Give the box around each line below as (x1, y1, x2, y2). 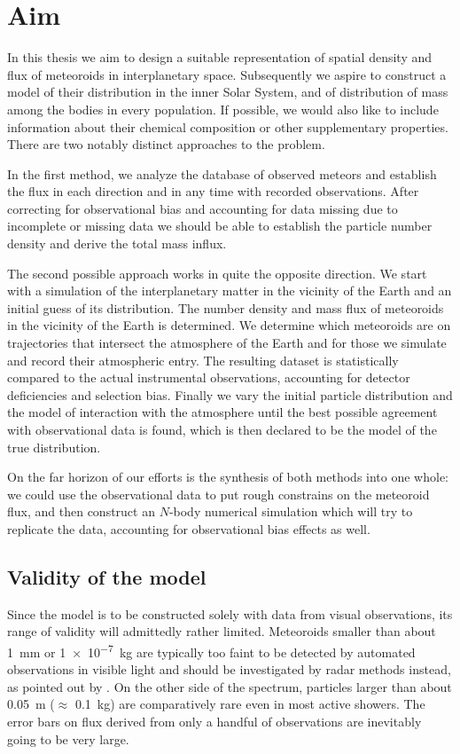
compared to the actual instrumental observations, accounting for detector (7, 368, 410, 387)
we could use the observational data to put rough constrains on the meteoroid (7, 484, 430, 503)
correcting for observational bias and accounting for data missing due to (7, 199, 398, 217)
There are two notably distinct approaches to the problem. (7, 135, 325, 153)
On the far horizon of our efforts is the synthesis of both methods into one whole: (7, 467, 449, 486)
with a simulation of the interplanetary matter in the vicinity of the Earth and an (7, 281, 452, 300)
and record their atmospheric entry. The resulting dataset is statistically (7, 350, 399, 369)
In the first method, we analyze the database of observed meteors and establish (7, 164, 437, 183)
